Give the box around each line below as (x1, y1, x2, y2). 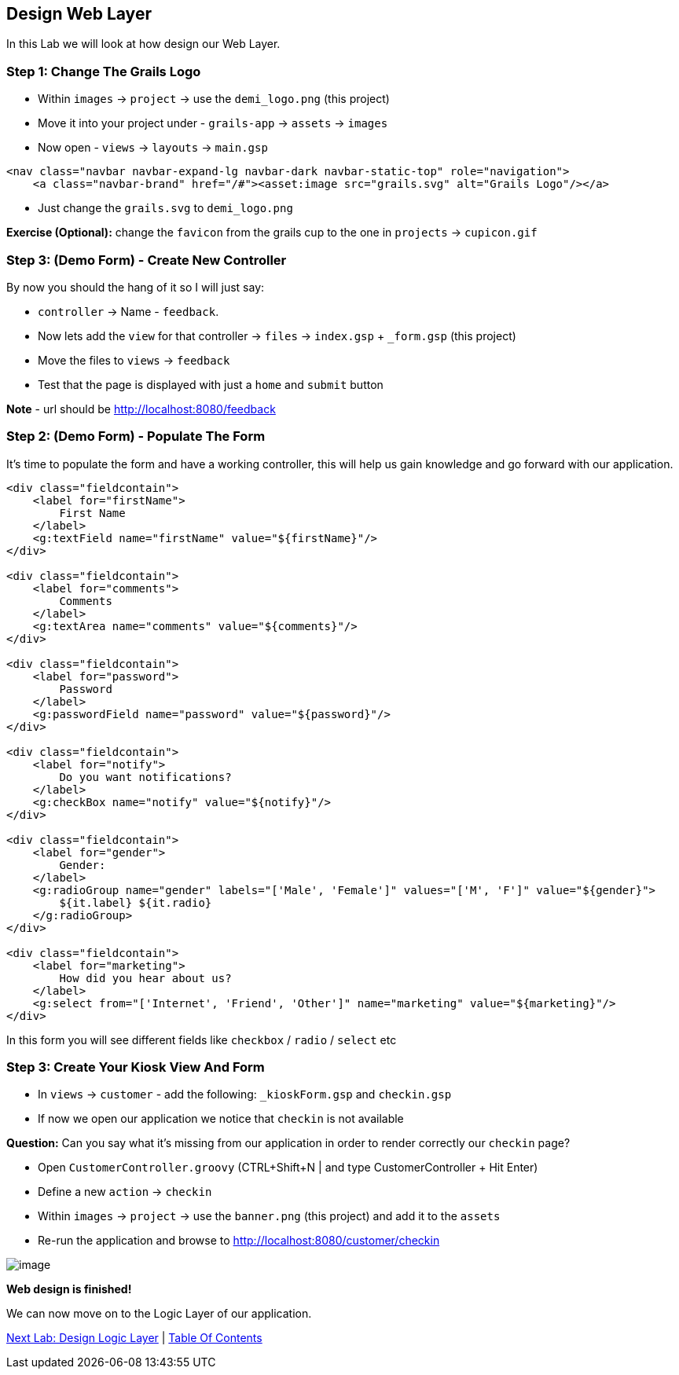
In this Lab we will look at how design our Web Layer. (6, 37, 281, 51)
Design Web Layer (6, 4, 152, 24)
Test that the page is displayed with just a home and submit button (38, 377, 384, 391)
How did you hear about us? (59, 971, 232, 984)
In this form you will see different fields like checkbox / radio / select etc (6, 1032, 397, 1047)
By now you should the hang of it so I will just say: (6, 280, 265, 294)
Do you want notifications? (59, 770, 232, 783)
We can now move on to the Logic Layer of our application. (6, 1307, 312, 1321)
